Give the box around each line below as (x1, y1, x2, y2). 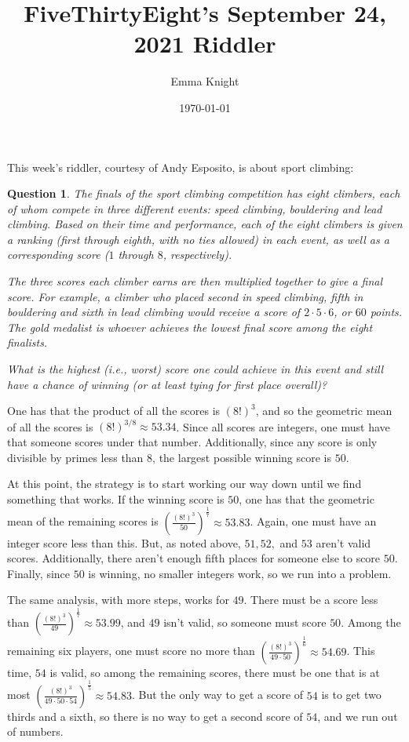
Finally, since (7, 565, 71, 581)
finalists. (7, 334, 48, 351)
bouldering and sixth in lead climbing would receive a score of (7, 304, 301, 320)
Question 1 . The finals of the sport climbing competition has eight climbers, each (7, 185, 400, 202)
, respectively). (163, 246, 232, 263)
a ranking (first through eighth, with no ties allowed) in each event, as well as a (7, 231, 389, 247)
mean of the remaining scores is (7, 513, 159, 529)
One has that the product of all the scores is (7, 402, 221, 419)
